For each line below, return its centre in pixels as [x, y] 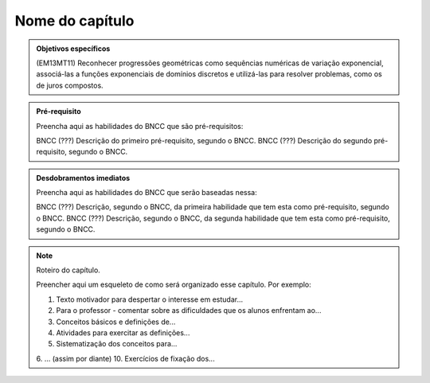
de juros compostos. [70, 85]
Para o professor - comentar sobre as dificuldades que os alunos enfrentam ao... [189, 311]
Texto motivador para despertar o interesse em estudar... [150, 299]
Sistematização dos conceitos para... [117, 344]
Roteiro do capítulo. [68, 270]
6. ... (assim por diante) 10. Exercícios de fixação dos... [125, 358]
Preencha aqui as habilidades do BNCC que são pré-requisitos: [140, 126]
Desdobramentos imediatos [83, 178]
